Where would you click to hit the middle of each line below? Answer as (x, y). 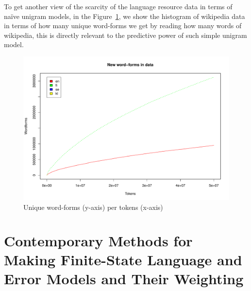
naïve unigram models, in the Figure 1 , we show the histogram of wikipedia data (125, 16)
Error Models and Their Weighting (124, 279)
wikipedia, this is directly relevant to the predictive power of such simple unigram (125, 35)
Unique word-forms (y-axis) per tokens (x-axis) (93, 207)
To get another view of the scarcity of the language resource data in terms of (118, 6)
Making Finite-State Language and (123, 259)
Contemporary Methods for (98, 240)
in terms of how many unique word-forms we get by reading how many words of (123, 26)
